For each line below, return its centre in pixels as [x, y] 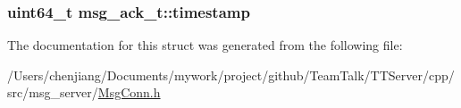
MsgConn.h [129, 92]
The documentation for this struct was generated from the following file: [205, 45]
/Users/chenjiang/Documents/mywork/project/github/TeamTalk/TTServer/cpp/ [231, 75]
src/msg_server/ [53, 92]
